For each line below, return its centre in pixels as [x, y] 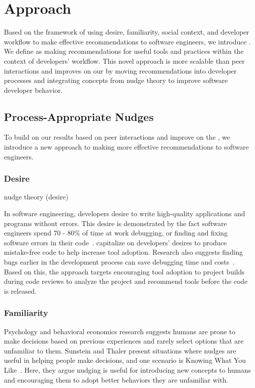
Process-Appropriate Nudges [79, 116]
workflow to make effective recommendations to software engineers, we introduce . [127, 41]
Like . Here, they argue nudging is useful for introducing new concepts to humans [127, 370]
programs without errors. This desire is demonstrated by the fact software [115, 223]
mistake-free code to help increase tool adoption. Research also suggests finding [124, 252]
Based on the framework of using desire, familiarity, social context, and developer [127, 32]
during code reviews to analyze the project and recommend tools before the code [126, 281]
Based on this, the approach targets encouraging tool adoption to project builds [124, 271]
